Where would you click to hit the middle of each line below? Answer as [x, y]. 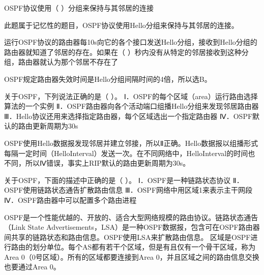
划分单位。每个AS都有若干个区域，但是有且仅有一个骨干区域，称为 [144, 247]
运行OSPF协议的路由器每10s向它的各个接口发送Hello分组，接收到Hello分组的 [131, 42]
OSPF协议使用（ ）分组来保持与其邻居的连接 [79, 8]
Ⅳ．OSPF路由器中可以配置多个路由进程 [70, 200]
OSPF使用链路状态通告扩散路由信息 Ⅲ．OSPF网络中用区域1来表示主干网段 [128, 190]
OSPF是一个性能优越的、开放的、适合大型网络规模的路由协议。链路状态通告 [131, 217]
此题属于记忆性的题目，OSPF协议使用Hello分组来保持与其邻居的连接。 [121, 25]
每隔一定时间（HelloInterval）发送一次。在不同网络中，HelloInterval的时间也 [130, 153]
